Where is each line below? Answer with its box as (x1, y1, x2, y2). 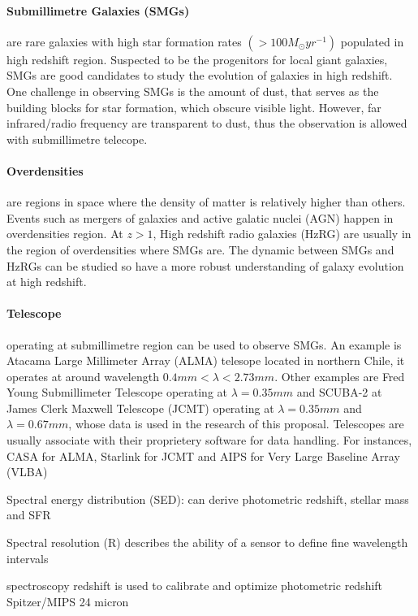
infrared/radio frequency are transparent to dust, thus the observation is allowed (6, 115, 407, 132)
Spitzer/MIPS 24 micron (6, 592, 129, 609)
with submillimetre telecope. (6, 130, 148, 147)
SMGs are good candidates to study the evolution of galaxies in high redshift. (6, 67, 393, 84)
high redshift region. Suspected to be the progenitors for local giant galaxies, (6, 50, 388, 67)
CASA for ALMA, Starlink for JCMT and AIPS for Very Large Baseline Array (6, 447, 400, 464)
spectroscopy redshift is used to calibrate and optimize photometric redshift (6, 577, 383, 594)
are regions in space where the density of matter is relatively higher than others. (6, 193, 406, 210)
